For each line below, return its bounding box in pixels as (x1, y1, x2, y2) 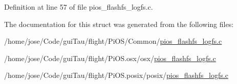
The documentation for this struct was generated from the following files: (4, 18, 234, 29)
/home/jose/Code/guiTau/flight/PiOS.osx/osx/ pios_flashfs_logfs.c (4, 52, 216, 63)
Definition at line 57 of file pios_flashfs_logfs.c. (4, 2, 153, 12)
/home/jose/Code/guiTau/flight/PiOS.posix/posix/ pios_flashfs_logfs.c (4, 70, 228, 80)
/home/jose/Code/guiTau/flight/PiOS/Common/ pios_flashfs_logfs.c (4, 36, 222, 46)
